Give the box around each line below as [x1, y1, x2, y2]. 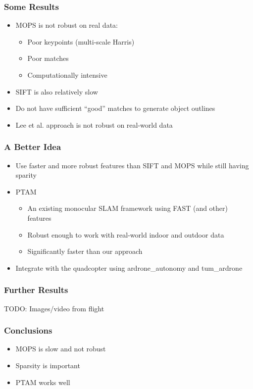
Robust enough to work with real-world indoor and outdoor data [27, 229, 224, 240]
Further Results [4, 284, 68, 296]
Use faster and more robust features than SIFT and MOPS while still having [15, 160, 249, 170]
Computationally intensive [27, 70, 107, 80]
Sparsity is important [15, 360, 80, 370]
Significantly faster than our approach [27, 246, 143, 256]
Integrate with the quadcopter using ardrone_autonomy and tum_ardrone [15, 262, 243, 273]
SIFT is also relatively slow [15, 86, 98, 97]
